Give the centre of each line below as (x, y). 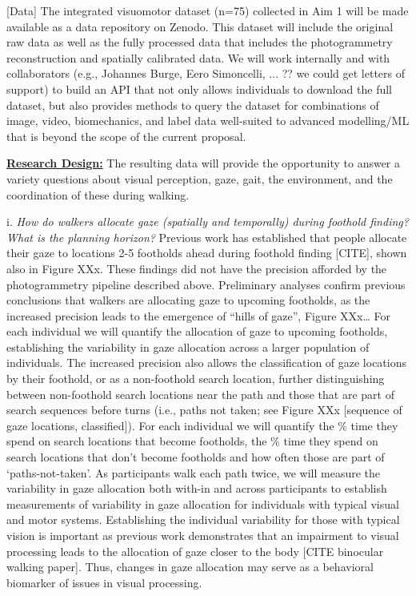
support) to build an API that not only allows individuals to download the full (200, 89)
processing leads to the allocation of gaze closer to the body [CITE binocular (195, 551)
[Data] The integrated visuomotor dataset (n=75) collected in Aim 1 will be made (208, 10)
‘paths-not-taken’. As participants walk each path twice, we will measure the (194, 472)
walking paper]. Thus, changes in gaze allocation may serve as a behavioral (190, 567)
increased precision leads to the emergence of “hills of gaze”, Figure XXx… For (199, 315)
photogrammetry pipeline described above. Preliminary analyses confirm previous (206, 284)
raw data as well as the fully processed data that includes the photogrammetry (200, 42)
